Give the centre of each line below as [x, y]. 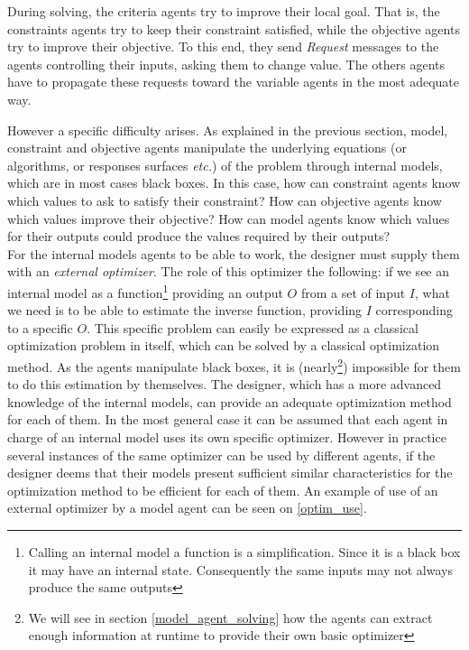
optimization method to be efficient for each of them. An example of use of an [223, 490]
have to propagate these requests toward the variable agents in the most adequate [233, 82]
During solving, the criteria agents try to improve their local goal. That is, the [224, 11]
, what [432, 292]
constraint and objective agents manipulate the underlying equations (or [207, 148]
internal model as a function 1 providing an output [145, 291]
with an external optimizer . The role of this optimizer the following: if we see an [229, 271]
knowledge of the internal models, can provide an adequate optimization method [230, 401]
